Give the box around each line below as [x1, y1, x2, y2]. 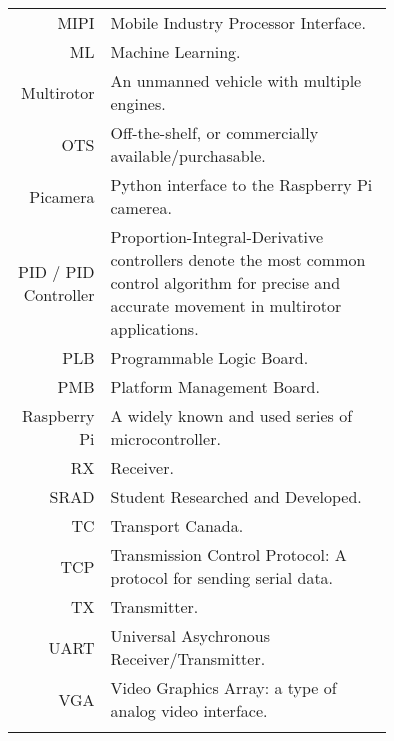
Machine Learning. [110, 40, 241, 63]
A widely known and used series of [110, 404, 353, 427]
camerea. [110, 196, 172, 219]
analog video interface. [110, 699, 268, 722]
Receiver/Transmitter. [110, 647, 266, 670]
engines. [110, 92, 166, 115]
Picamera [29, 184, 95, 208]
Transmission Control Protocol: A [110, 543, 347, 566]
